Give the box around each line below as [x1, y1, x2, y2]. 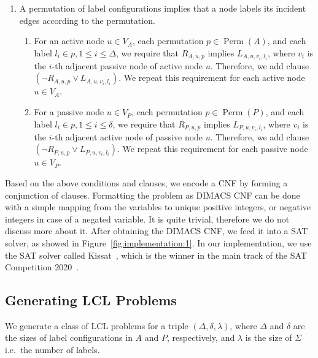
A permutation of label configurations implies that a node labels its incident [19, 2, 306, 14]
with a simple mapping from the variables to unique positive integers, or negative [5, 200, 311, 213]
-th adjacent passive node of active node [52, 59, 203, 72]
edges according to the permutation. [19, 13, 155, 26]
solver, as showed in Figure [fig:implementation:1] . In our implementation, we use [5, 236, 312, 249]
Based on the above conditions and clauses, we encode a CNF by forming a [5, 176, 288, 189]
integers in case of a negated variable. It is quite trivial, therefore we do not [5, 212, 290, 225]
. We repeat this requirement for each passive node [117, 142, 308, 155]
